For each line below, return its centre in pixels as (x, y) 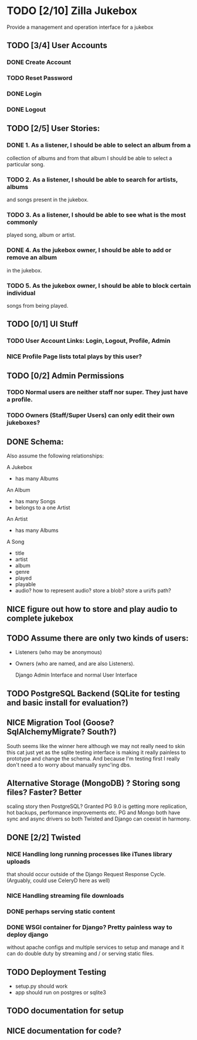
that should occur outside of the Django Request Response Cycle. (86, 874)
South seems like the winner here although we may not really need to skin (96, 746)
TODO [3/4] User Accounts (57, 46)
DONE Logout (26, 110)
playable (26, 584)
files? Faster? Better (44, 792)
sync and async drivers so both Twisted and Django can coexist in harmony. (99, 819)
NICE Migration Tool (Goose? (60, 723)
